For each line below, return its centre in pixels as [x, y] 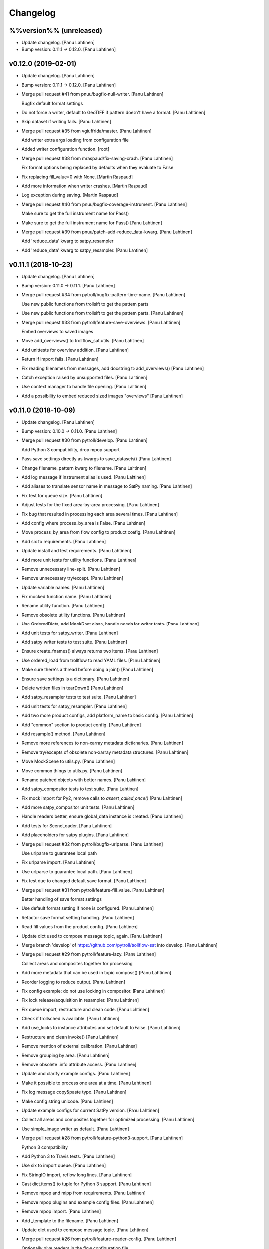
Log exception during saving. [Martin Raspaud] [70, 195]
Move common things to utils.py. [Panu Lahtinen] [72, 771]
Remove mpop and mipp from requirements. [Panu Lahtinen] [84, 1193]
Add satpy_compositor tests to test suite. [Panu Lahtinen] [80, 789]
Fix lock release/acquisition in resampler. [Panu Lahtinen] [80, 1000]
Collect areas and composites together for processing [77, 963]
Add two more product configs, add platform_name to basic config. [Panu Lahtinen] [108, 716]
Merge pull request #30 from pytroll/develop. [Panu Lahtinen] [85, 440]
